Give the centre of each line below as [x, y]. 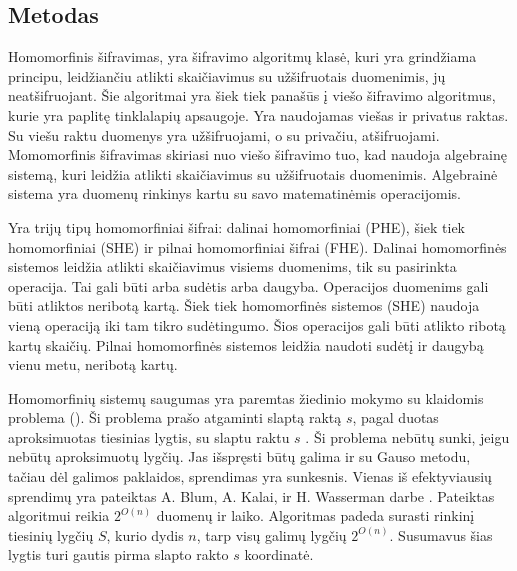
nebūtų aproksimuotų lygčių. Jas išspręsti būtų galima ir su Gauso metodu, [239, 456]
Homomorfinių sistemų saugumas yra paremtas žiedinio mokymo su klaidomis [246, 397]
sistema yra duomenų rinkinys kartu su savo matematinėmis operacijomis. [234, 193]
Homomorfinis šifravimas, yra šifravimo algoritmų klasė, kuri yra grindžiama [242, 56]
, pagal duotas [395, 417]
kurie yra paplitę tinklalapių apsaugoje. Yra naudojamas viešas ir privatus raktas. [258, 114]
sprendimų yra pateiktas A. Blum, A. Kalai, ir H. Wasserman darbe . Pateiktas [251, 495]
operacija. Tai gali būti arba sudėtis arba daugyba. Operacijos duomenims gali [248, 285]
